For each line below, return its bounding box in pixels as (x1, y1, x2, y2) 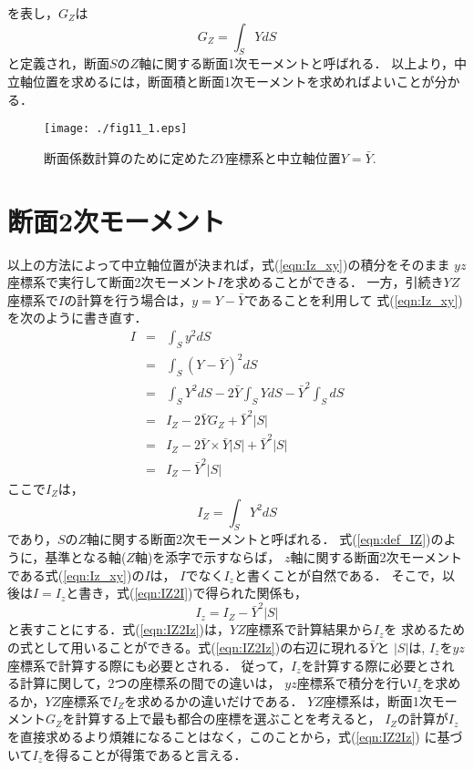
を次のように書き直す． (7, 308, 148, 327)
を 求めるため (384, 620, 465, 639)
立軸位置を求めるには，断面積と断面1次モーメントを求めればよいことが (7, 71, 435, 90)
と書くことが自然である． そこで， (233, 565, 442, 584)
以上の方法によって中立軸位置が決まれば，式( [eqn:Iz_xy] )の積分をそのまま (7, 254, 450, 273)
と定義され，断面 (7, 54, 109, 73)
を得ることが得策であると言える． (43, 744, 247, 764)
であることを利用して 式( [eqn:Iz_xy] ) (245, 290, 463, 309)
